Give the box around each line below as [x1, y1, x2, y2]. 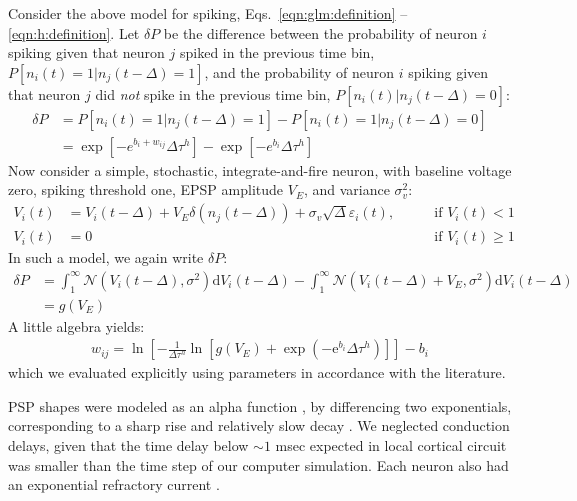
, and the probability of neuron [204, 61, 395, 82]
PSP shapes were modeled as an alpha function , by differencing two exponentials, [8, 395, 512, 416]
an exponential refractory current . [8, 474, 220, 495]
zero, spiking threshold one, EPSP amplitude [8, 179, 284, 200]
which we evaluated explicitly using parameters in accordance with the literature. [8, 362, 506, 383]
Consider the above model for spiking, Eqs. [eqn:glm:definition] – [8, 3, 408, 23]
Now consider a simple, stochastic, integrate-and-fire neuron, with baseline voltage [8, 159, 512, 180]
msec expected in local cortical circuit [275, 434, 507, 455]
